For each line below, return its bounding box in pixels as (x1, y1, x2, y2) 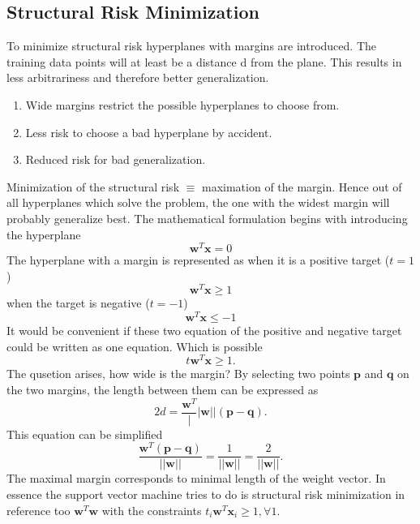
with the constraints (101, 501, 202, 518)
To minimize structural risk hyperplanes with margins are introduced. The (6, 37, 376, 54)
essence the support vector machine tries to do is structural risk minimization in (6, 486, 405, 503)
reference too (6, 501, 71, 518)
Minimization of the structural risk (6, 178, 180, 195)
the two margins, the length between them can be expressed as (6, 381, 319, 398)
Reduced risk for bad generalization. (25, 151, 206, 168)
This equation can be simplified (6, 425, 163, 442)
